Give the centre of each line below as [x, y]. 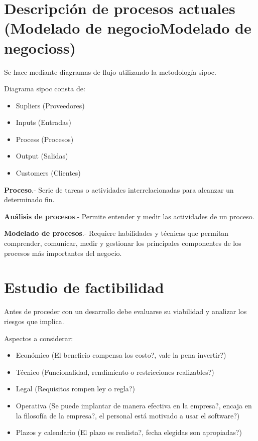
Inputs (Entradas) [43, 122]
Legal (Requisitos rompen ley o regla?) [75, 389]
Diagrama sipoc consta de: [45, 89]
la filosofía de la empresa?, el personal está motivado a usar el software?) [128, 415]
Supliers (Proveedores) [50, 105]
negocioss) [40, 47]
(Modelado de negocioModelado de [128, 28]
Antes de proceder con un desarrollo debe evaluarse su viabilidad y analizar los [125, 311]
